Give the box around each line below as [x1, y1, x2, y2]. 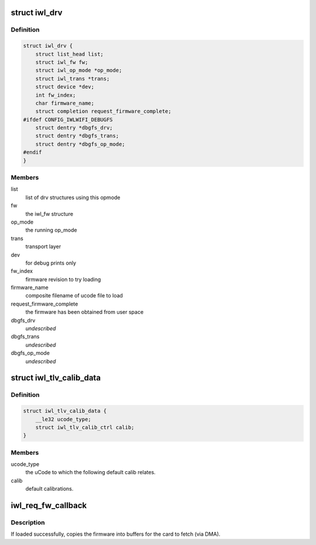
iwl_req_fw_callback [11, 501, 87, 510]
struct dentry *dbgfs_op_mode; [35, 140, 125, 148]
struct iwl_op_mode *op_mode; [35, 67, 122, 74]
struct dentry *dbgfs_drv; [35, 125, 114, 131]
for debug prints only [25, 259, 76, 266]
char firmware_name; [35, 100, 95, 107]
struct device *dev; [35, 84, 95, 90]
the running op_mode [25, 227, 77, 234]
